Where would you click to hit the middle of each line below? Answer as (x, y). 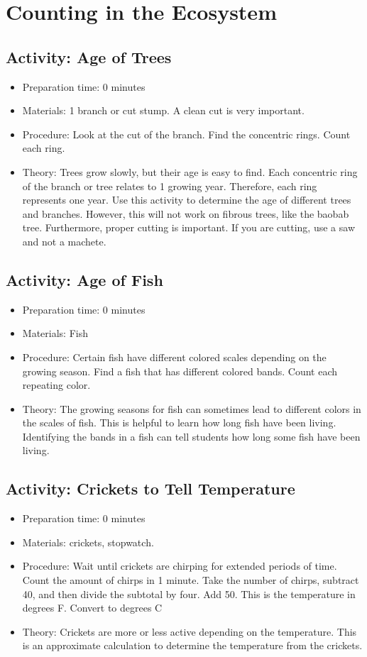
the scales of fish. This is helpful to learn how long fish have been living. (179, 423)
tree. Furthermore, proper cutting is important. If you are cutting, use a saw (188, 227)
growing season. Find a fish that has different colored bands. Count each (180, 371)
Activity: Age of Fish (84, 279)
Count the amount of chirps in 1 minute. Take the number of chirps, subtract (191, 580)
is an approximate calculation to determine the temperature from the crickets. (192, 645)
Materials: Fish (55, 333)
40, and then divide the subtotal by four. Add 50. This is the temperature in (189, 593)
